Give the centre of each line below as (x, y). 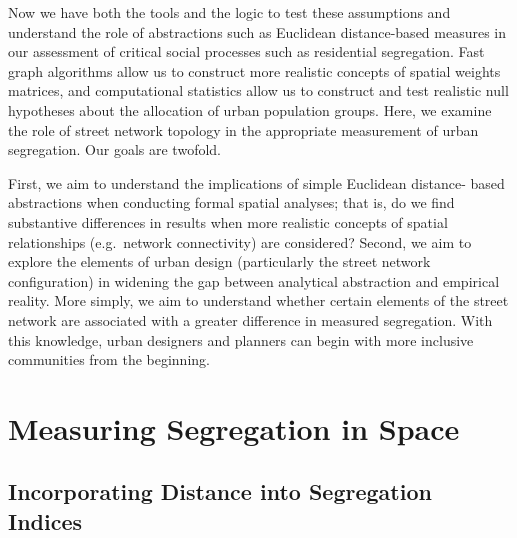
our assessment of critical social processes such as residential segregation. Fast (246, 51)
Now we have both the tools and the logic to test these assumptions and (229, 12)
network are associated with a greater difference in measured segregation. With (250, 319)
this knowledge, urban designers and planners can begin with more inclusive (241, 339)
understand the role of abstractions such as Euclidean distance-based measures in (257, 31)
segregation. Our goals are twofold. (114, 149)
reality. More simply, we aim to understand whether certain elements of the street (258, 300)
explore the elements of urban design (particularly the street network (219, 261)
